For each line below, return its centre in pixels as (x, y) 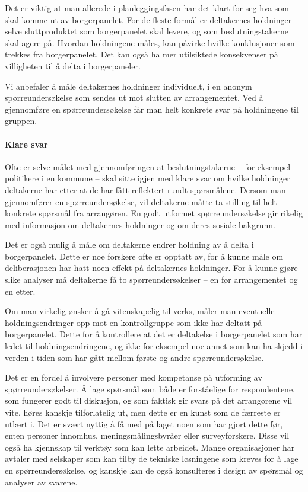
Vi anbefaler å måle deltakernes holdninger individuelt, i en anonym (128, 86)
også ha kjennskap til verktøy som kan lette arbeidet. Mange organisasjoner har (150, 447)
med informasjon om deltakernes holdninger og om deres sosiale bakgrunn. (140, 224)
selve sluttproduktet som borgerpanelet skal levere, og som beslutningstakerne (147, 31)
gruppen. (21, 121)
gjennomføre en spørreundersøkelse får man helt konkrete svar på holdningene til (152, 109)
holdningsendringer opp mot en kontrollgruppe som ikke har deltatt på (134, 322)
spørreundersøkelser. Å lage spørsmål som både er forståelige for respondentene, (150, 389)
